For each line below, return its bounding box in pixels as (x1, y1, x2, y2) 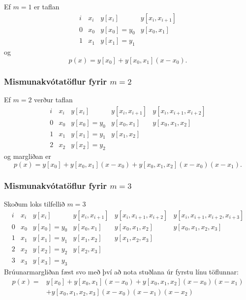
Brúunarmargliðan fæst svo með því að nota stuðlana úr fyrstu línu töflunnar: (4, 266, 239, 276)
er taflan (34, 1, 60, 11)
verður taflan (34, 94, 73, 105)
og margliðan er (4, 151, 51, 161)
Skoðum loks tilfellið (4, 199, 65, 209)
